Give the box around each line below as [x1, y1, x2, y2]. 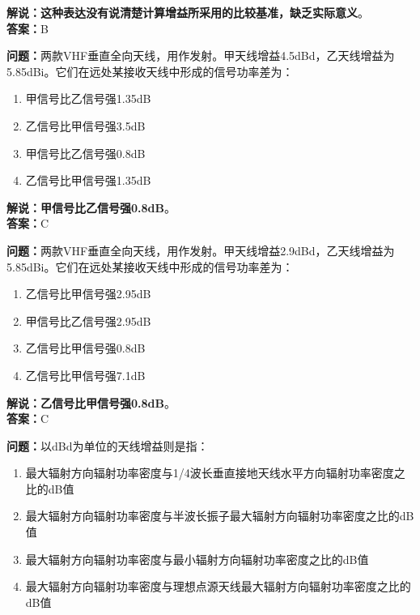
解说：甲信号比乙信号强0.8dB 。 [6, 199, 176, 216]
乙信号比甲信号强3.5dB [25, 117, 146, 134]
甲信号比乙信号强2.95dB [25, 312, 151, 329]
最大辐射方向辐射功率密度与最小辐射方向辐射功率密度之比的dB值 [25, 550, 369, 567]
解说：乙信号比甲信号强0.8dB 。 [6, 394, 176, 411]
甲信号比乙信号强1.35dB [25, 90, 151, 107]
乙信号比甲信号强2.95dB [25, 285, 151, 302]
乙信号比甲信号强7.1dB [25, 366, 146, 383]
